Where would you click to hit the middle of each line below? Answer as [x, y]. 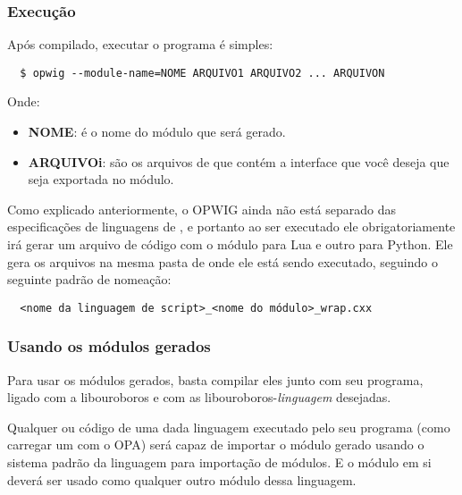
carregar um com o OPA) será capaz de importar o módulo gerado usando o [216, 445]
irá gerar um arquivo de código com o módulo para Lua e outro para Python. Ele [230, 244]
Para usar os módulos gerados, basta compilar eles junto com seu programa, [215, 379]
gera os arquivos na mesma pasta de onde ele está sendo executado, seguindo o [223, 261]
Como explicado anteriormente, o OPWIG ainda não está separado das [202, 209]
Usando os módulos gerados [109, 346]
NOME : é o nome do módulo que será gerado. [157, 132]
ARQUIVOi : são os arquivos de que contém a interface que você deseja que [239, 161]
